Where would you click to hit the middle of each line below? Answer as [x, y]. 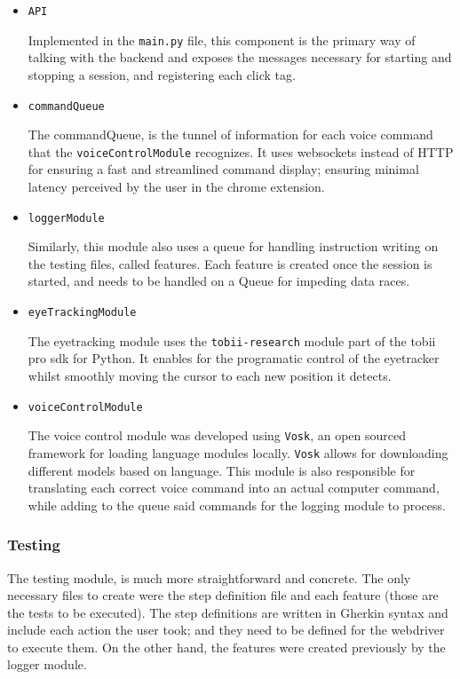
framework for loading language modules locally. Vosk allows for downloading [238, 452]
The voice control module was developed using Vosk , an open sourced [217, 435]
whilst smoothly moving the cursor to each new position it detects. [210, 375]
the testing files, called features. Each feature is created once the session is [230, 263]
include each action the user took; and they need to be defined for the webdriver [226, 630]
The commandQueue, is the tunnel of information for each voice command [230, 134]
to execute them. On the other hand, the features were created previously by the [226, 647]
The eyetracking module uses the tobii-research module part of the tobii [232, 340]
